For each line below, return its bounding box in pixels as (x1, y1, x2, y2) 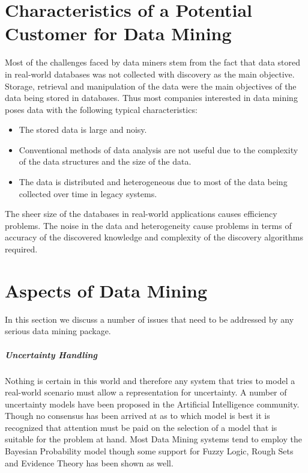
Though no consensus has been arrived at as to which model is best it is (5, 409, 270, 422)
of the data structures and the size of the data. (19, 155, 192, 168)
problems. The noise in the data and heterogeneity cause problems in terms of (5, 219, 292, 231)
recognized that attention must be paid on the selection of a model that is (5, 421, 277, 433)
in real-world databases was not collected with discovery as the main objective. (5, 67, 295, 80)
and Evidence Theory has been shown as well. (5, 456, 174, 469)
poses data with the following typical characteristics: (5, 103, 198, 115)
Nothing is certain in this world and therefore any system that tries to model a (5, 374, 295, 386)
